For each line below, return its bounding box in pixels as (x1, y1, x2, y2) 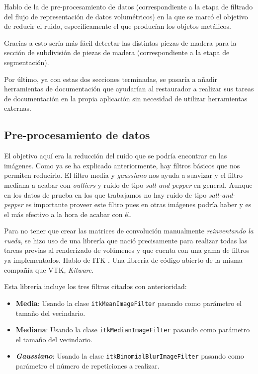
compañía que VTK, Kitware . (4, 264, 94, 275)
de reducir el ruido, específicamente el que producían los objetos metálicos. (4, 21, 232, 31)
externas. (4, 103, 31, 113)
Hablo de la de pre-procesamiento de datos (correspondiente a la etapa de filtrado (4, 1, 253, 11)
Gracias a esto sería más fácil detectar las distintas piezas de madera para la (4, 37, 237, 48)
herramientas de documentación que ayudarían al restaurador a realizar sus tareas (4, 83, 254, 94)
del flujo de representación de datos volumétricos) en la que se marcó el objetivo (4, 11, 248, 21)
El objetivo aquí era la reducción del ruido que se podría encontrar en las (4, 150, 227, 161)
